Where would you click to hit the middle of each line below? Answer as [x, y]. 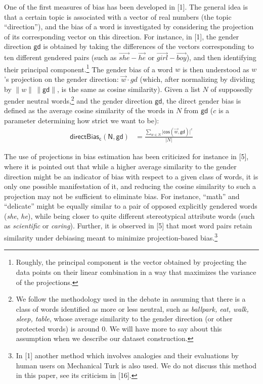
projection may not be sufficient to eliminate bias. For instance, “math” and [122, 196]
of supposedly [232, 89]
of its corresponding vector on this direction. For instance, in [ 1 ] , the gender [122, 36]
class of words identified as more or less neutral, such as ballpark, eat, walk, [132, 308]
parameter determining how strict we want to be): [82, 121]
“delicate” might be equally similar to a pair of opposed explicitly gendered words [131, 206]
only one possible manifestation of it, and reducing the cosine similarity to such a [130, 186]
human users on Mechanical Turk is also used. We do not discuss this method [136, 365]
